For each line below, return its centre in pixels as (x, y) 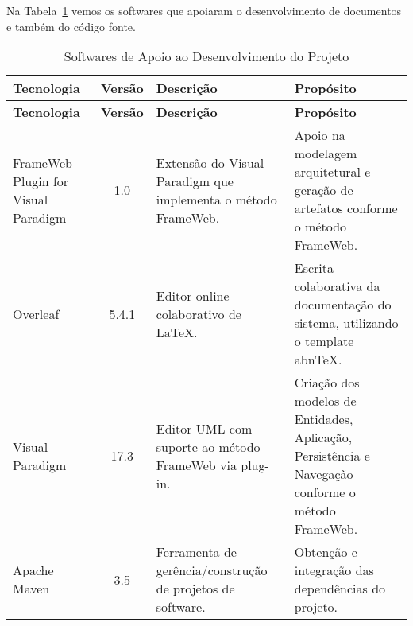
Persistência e (332, 456)
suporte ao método (208, 446)
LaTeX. (177, 332)
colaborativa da (337, 286)
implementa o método (216, 199)
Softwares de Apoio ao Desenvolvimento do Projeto (206, 56)
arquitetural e (332, 172)
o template (324, 341)
